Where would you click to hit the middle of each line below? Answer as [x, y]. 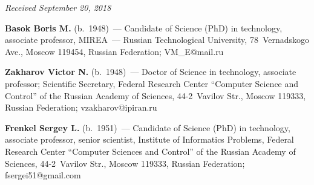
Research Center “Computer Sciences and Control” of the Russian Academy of [150, 151]
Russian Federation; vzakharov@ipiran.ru [81, 107]
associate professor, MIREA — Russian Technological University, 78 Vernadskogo [157, 40]
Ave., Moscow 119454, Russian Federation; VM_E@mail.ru [114, 51]
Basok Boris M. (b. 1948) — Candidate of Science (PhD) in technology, [144, 28]
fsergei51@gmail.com [43, 175]
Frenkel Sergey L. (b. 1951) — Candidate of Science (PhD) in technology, [148, 127]
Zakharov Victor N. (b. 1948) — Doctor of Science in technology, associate [151, 72]
